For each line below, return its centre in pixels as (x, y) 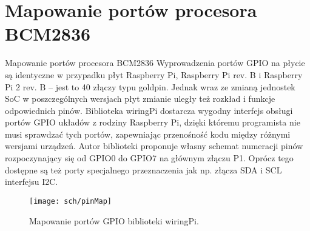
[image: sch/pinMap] (71, 201)
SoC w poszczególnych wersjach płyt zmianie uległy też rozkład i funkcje (140, 99)
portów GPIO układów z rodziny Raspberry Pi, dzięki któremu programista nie (153, 122)
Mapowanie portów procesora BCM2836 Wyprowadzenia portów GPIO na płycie (155, 63)
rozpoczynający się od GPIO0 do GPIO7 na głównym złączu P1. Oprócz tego (149, 158)
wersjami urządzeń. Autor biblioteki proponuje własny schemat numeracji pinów (154, 146)
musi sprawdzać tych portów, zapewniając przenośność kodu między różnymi (148, 134)
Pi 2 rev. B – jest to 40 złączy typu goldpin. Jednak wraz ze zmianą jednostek (150, 86)
